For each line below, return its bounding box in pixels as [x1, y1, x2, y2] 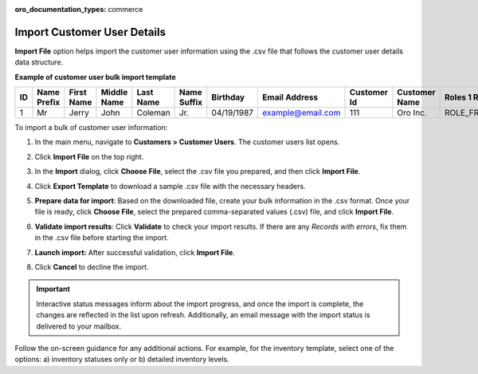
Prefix [37, 96, 61, 108]
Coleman [136, 108, 170, 119]
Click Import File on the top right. [34, 152, 144, 161]
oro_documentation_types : [14, 5, 107, 14]
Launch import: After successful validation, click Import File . [34, 247, 235, 257]
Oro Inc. [397, 108, 428, 119]
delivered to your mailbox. [36, 321, 122, 331]
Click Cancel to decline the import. [34, 262, 149, 271]
